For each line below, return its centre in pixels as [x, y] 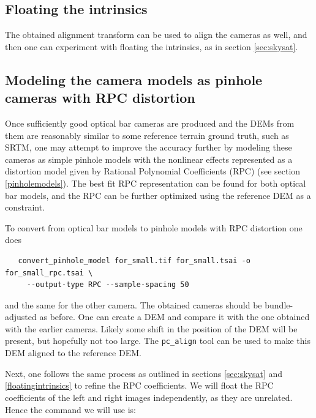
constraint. [25, 207]
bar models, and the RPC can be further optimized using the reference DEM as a [158, 195]
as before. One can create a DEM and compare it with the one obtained [175, 317]
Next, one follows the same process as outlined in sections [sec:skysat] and [144, 373]
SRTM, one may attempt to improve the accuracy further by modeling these [149, 147]
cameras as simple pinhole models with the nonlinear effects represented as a [149, 159]
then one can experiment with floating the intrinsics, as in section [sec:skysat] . [152, 46]
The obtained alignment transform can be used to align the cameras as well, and [156, 35]
